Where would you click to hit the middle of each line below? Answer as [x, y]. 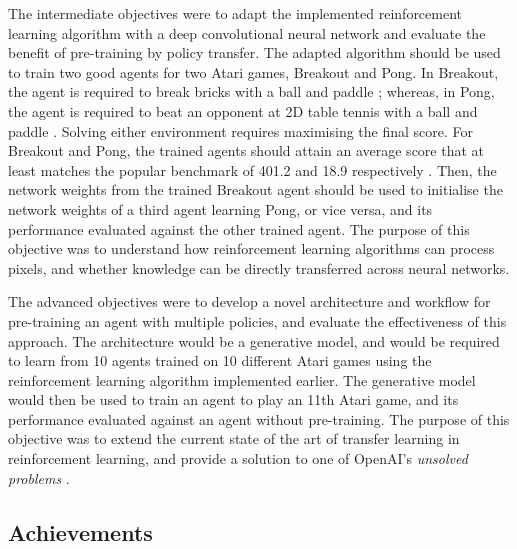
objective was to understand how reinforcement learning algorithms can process [251, 248]
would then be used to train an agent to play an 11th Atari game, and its [233, 399]
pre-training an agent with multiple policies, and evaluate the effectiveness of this [257, 320]
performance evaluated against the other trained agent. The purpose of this [239, 228]
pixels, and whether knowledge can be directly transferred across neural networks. [259, 267]
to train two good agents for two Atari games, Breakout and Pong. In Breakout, [253, 71]
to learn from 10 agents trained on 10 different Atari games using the [220, 360]
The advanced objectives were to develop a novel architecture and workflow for [249, 301]
